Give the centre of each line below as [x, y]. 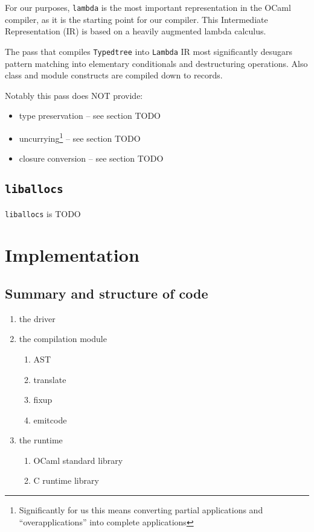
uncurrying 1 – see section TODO [80, 137]
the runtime [41, 440]
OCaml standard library [78, 460]
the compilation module [63, 339]
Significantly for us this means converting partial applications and [141, 510]
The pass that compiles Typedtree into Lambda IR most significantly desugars [149, 51]
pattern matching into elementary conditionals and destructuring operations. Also [156, 63]
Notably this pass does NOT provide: [74, 95]
